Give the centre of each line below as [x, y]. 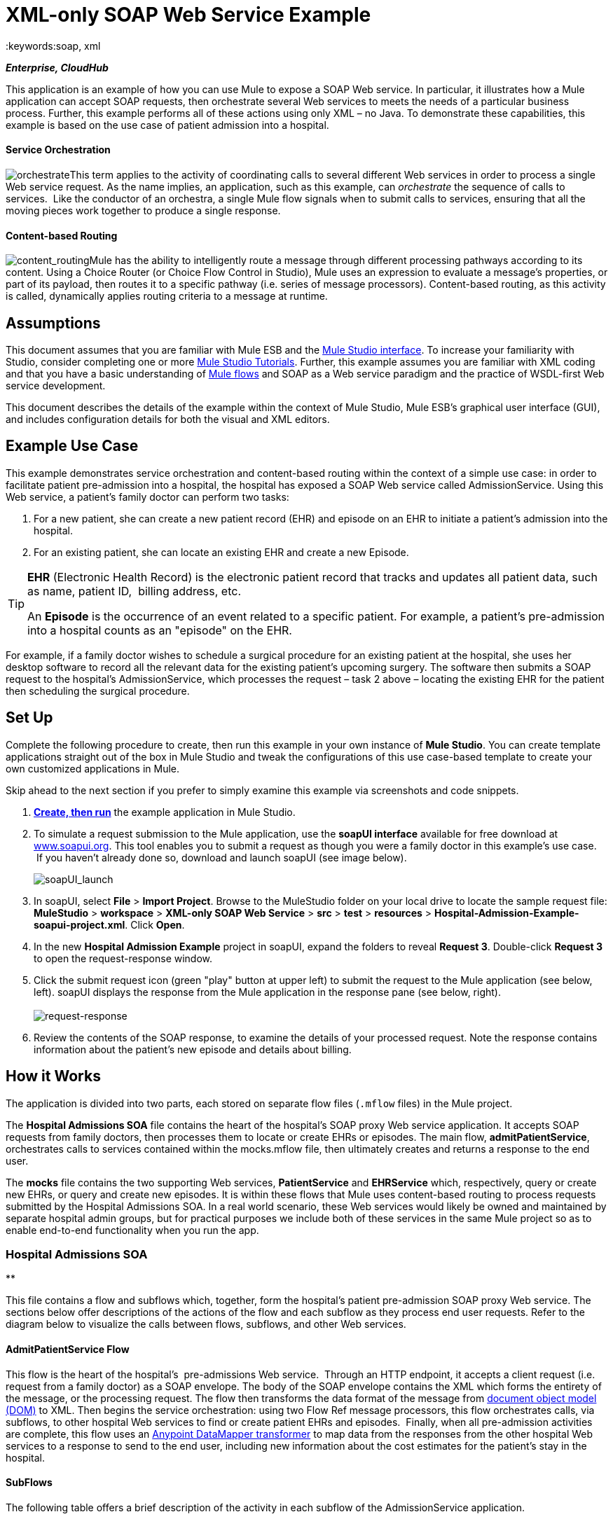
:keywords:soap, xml [53, 46]
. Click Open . [155, 924]
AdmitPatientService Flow [68, 1349]
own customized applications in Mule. [93, 768]
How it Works [53, 1076]
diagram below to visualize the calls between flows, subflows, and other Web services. [206, 1324]
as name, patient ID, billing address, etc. [135, 591]
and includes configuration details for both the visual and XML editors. [168, 419]
